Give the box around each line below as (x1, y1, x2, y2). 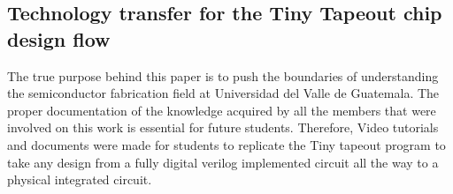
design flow (7, 25, 111, 52)
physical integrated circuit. (7, 170, 152, 189)
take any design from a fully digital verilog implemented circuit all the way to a (7, 153, 439, 171)
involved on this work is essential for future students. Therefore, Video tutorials (7, 118, 439, 137)
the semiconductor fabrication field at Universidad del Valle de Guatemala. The (7, 84, 440, 102)
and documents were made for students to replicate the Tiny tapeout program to (7, 135, 446, 153)
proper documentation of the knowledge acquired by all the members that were (7, 101, 436, 119)
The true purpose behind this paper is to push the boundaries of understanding (7, 66, 439, 85)
